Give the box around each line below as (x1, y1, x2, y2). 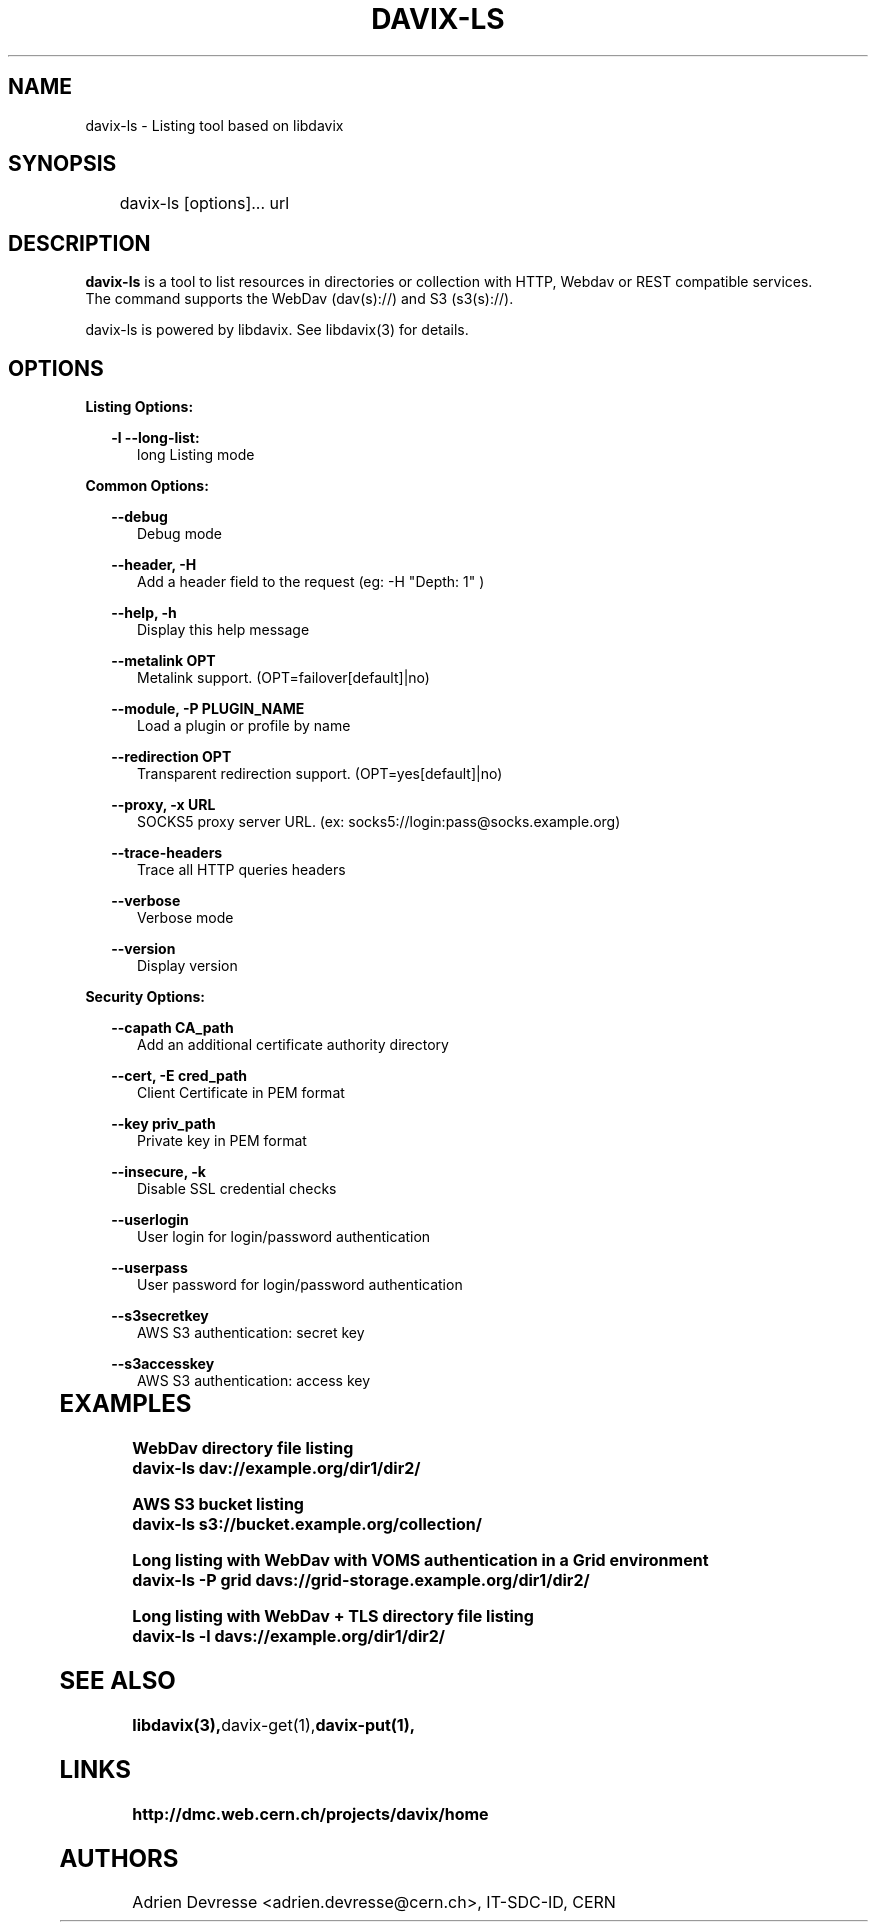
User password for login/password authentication (137, 1276, 463, 1294)
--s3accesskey (111, 1355, 215, 1373)
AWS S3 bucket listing (132, 1494, 304, 1515)
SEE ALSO (59, 1665, 176, 1695)
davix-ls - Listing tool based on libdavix (85, 116, 344, 134)
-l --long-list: (111, 429, 200, 447)
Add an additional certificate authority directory (137, 1036, 449, 1054)
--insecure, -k (111, 1163, 206, 1181)
